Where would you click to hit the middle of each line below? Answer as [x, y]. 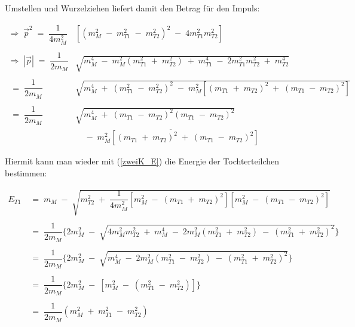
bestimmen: [26, 173]
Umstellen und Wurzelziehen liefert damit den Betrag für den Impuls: [132, 8]
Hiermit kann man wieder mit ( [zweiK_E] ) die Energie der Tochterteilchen [142, 161]
